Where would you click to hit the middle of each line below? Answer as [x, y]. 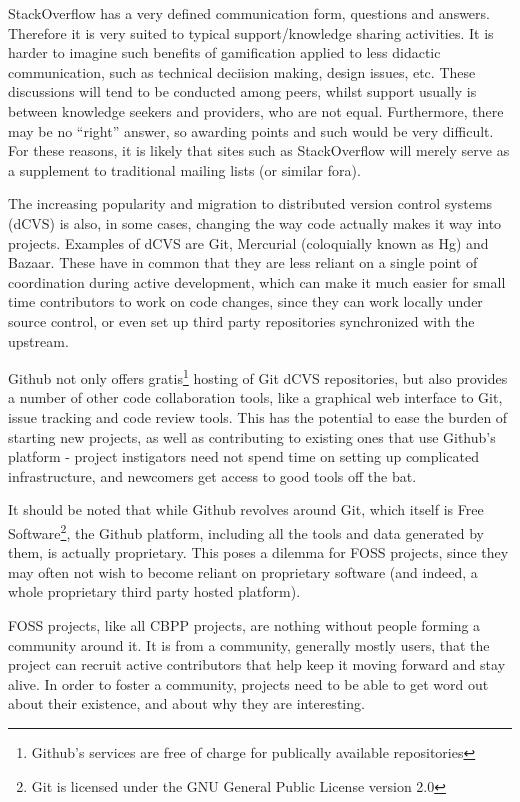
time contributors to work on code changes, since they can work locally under [245, 301]
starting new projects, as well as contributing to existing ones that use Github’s [252, 436]
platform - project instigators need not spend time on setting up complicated [243, 456]
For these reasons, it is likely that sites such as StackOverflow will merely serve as [259, 150]
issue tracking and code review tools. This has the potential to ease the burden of [258, 416]
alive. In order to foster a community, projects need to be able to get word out [248, 683]
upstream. [38, 340]
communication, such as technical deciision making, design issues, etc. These [242, 71]
